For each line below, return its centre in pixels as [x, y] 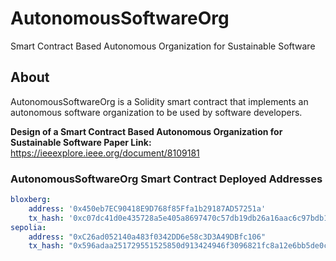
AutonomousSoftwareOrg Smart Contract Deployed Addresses [166, 179]
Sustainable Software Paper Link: [81, 142]
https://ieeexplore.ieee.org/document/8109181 [105, 153]
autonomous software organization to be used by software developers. [156, 112]
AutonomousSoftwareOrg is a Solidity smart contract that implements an [159, 101]
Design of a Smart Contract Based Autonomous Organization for [146, 131]
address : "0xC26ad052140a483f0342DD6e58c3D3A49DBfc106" [147, 237]
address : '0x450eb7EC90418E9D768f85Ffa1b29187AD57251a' [147, 208]
